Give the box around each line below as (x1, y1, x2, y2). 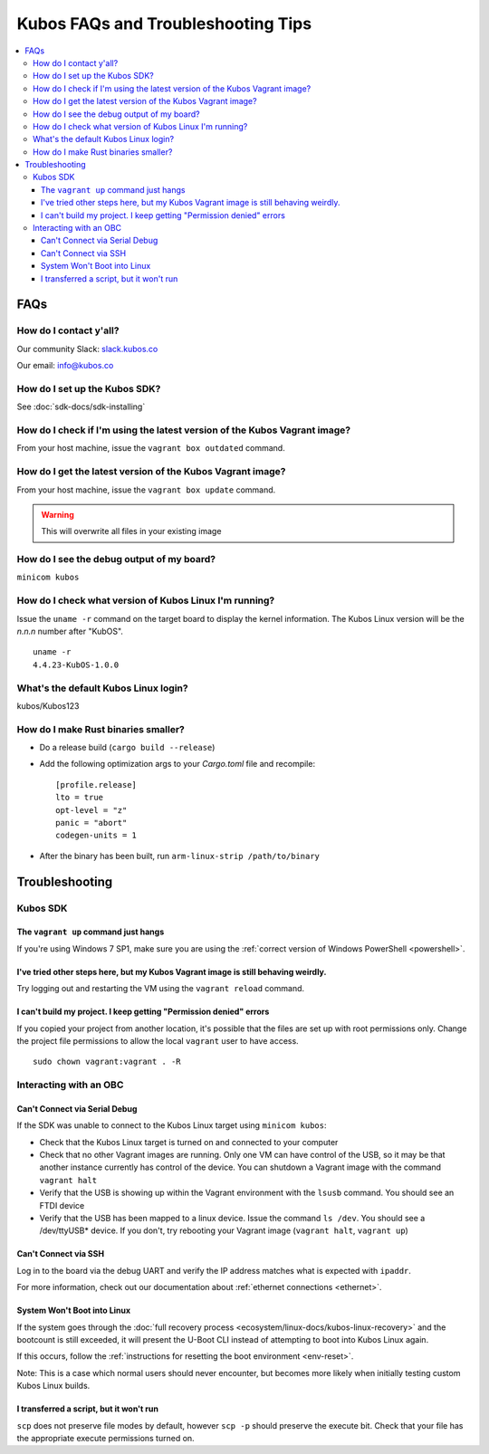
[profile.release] (55, 780, 138, 789)
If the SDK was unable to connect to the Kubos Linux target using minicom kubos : (16, 1120, 327, 1131)
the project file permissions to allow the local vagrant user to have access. (16, 1035, 299, 1046)
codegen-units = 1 (55, 830, 138, 841)
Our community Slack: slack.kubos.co (16, 343, 158, 354)
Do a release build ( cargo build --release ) (39, 742, 216, 753)
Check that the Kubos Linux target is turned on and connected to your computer (39, 1136, 339, 1147)
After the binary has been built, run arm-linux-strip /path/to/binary (39, 850, 321, 861)
